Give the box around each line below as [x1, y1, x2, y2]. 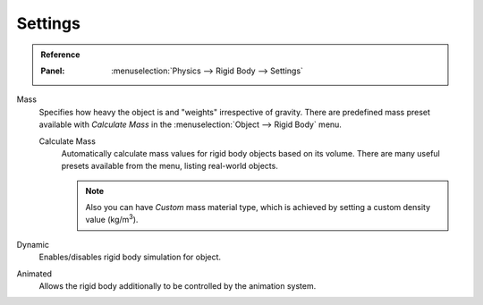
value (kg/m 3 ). [85, 213, 139, 225]
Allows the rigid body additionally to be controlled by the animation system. [38, 281, 317, 292]
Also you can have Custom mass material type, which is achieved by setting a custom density [85, 202, 431, 213]
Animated [16, 268, 53, 279]
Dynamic [16, 239, 49, 250]
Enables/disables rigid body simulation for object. [38, 251, 222, 263]
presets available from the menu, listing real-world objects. [61, 161, 279, 172]
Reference [40, 49, 80, 60]
